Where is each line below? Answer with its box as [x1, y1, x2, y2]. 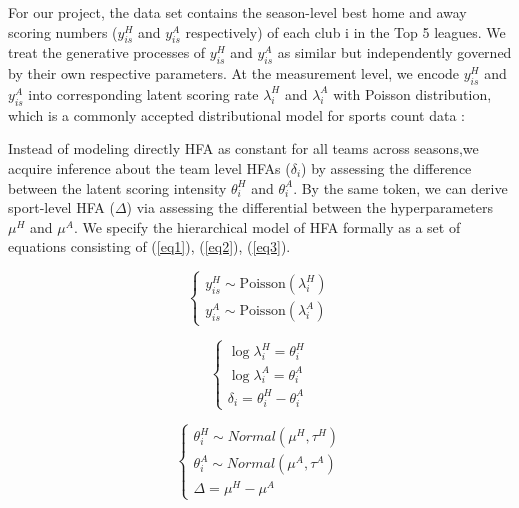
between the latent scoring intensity [8, 177, 227, 198]
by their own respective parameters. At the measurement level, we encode [8, 63, 460, 84]
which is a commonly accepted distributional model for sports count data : [8, 104, 466, 125]
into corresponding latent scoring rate [28, 83, 259, 104]
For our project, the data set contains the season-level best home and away [8, 2, 467, 22]
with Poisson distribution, [333, 83, 492, 104]
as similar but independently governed [277, 42, 512, 63]
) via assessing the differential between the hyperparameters [126, 197, 493, 218]
